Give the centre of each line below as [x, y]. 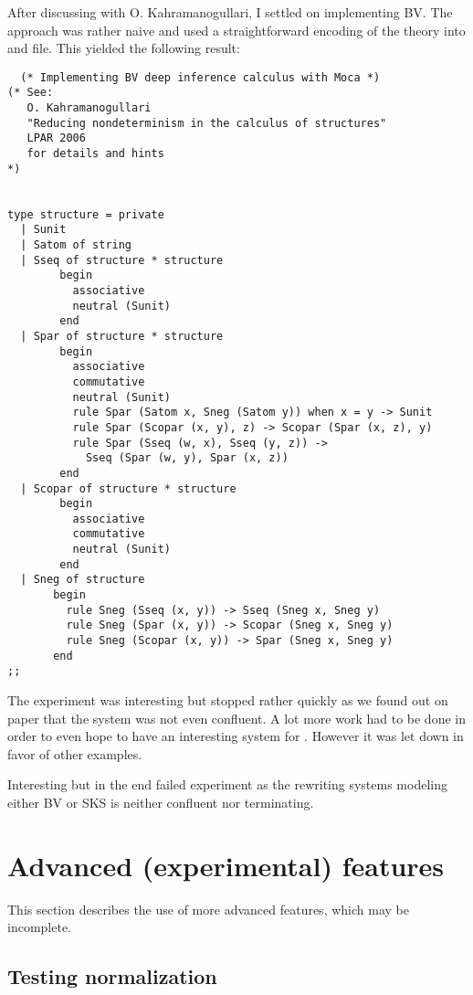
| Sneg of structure [83, 580]
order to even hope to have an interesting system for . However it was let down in [236, 736]
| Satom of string [76, 245]
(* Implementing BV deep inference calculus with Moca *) [200, 77]
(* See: [31, 93]
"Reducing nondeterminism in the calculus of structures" [207, 123]
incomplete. [39, 927]
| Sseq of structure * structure [122, 260]
